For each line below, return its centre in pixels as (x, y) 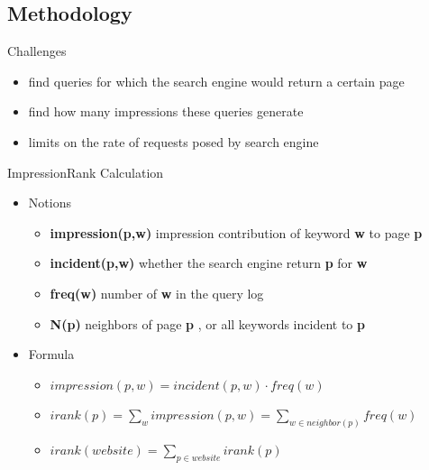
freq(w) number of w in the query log (157, 293)
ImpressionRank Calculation (86, 172)
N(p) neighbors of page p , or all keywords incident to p (207, 323)
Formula (51, 354)
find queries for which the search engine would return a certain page (216, 81)
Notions (50, 203)
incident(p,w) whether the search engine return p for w (209, 263)
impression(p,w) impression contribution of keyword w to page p (236, 232)
